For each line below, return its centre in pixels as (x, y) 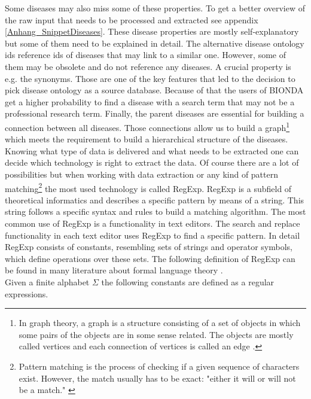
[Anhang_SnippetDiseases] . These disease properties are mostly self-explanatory (152, 31)
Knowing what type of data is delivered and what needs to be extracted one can (152, 150)
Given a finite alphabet (47, 281)
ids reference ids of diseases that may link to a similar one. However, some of (146, 55)
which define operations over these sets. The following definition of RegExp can (150, 258)
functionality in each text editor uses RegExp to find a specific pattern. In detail (153, 235)
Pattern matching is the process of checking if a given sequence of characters (159, 366)
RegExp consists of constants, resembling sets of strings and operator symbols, (149, 247)
